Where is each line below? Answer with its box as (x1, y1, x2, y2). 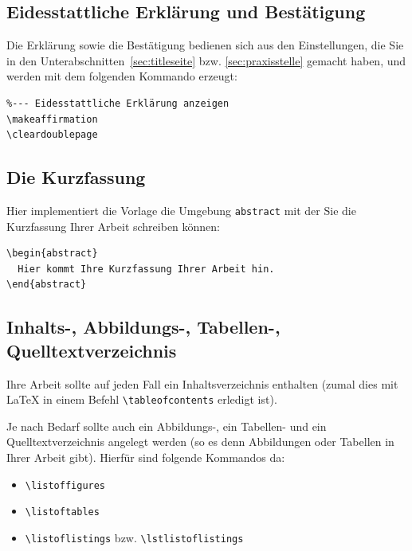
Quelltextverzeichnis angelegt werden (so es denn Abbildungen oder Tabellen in (6, 433, 394, 450)
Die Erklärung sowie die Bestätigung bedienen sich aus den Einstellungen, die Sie (6, 37, 404, 53)
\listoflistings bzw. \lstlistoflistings (25, 529, 244, 545)
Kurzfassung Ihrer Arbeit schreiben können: (6, 217, 221, 234)
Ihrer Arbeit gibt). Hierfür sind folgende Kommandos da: (6, 449, 285, 466)
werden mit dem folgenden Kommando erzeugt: (6, 68, 237, 84)
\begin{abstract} (6, 248, 98, 260)
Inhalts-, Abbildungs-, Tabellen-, (6, 315, 281, 339)
